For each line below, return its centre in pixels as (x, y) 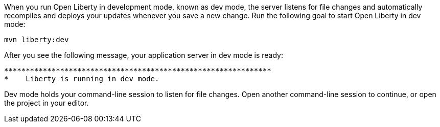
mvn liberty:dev (37, 40)
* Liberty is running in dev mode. (82, 79)
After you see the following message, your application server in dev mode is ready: (144, 55)
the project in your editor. (47, 103)
